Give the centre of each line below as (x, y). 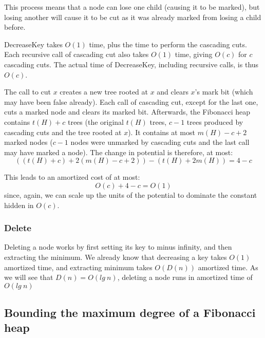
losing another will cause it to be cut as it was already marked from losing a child (133, 17)
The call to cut (27, 92)
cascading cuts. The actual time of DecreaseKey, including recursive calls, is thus (131, 64)
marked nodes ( (29, 142)
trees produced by (215, 121)
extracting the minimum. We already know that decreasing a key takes (116, 257)
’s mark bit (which (224, 92)
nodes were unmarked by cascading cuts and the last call (160, 142)
